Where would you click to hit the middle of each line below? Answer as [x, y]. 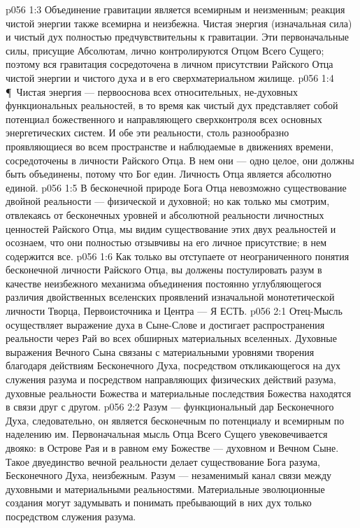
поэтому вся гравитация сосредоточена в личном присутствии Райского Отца [170, 64]
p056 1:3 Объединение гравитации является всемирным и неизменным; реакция [175, 9]
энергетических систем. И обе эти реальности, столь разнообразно [147, 133]
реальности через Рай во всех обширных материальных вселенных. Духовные [171, 338]
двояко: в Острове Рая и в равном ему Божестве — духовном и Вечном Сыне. [172, 448]
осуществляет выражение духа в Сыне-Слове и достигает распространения [165, 324]
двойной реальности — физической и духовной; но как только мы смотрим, [168, 201]
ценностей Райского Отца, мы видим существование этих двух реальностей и [171, 228]
